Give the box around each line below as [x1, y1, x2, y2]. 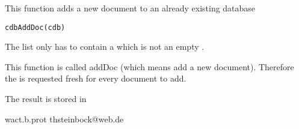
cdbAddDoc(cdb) [5, 23, 66, 32]
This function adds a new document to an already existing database [5, 2, 256, 14]
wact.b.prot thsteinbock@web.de [5, 112, 124, 125]
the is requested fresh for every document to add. [5, 72, 186, 85]
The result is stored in [5, 92, 87, 105]
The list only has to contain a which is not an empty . [5, 40, 205, 53]
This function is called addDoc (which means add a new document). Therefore [5, 60, 294, 73]
